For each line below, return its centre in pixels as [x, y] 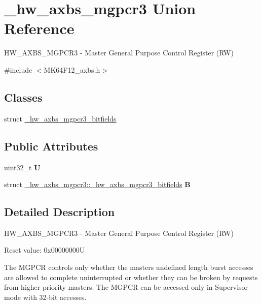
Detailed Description [60, 212]
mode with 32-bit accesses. [45, 297]
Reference [39, 28]
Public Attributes [51, 146]
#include [18, 69]
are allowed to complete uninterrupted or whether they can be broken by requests [131, 277]
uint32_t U [22, 167]
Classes [23, 97]
